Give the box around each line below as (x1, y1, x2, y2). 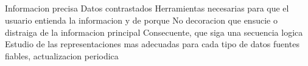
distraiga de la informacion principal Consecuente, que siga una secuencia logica (5, 25, 303, 38)
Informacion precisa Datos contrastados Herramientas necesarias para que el (5, 2, 289, 15)
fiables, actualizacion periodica (5, 49, 119, 62)
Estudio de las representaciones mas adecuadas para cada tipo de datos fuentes (5, 38, 299, 50)
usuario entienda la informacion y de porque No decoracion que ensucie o (5, 13, 278, 26)
